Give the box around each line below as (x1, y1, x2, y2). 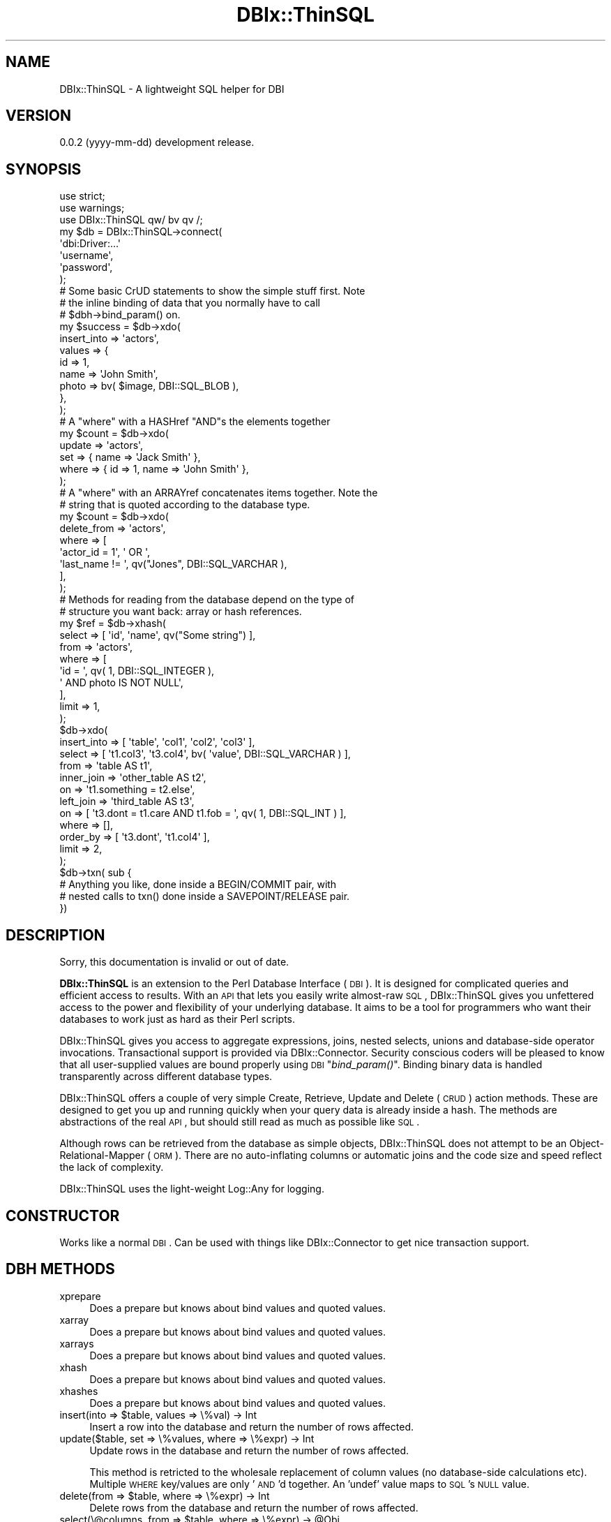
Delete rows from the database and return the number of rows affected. (89, 1501, 418, 1514)
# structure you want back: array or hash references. (59, 605, 302, 618)
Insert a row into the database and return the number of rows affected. (89, 1420, 414, 1433)
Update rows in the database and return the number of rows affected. (89, 1444, 409, 1456)
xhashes (59, 1384, 98, 1397)
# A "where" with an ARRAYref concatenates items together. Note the (59, 487, 378, 499)
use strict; (59, 190, 105, 202)
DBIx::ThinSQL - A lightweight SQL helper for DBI (59, 82, 285, 95)
